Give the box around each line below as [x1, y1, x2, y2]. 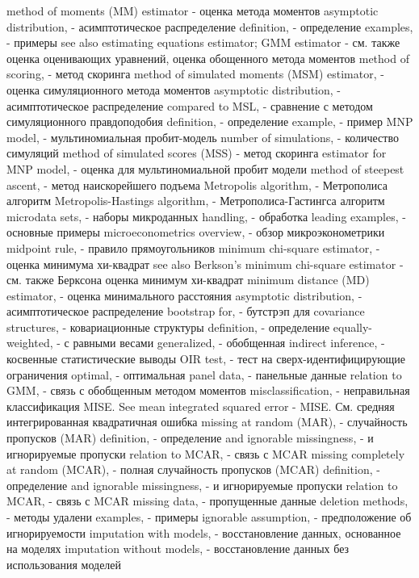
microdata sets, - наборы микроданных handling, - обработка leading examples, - [6, 207, 406, 224]
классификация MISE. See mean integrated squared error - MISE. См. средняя [6, 397, 395, 414]
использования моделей [6, 555, 122, 572]
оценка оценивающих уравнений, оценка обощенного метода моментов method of [6, 49, 409, 66]
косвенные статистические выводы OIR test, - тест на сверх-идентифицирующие [6, 350, 406, 367]
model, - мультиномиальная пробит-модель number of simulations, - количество [6, 128, 399, 145]
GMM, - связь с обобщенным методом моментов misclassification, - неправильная [6, 382, 410, 399]
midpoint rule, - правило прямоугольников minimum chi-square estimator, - [6, 239, 380, 256]
